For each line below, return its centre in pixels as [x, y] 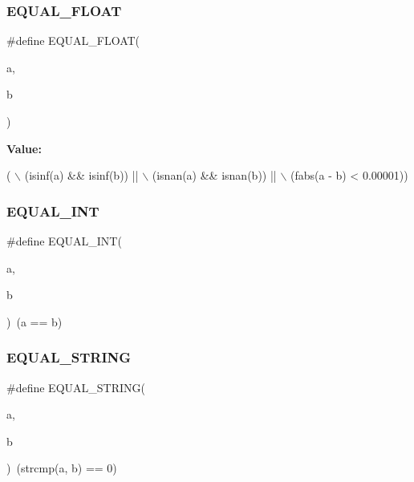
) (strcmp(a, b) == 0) [62, 468]
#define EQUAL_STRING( [76, 387]
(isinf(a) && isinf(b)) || [81, 175]
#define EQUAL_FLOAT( [73, 41]
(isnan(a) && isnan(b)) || [214, 175]
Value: [24, 148]
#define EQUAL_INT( [64, 241]
